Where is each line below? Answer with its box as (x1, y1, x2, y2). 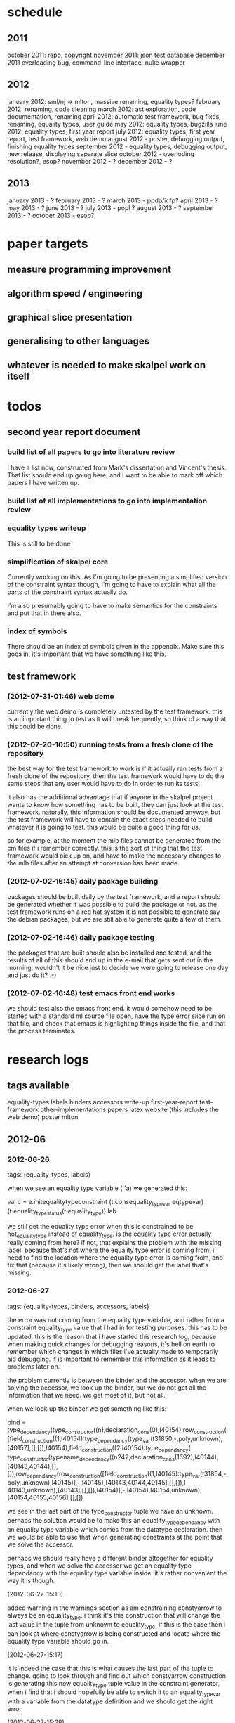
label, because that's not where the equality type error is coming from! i (7, 1246, 215, 1255)
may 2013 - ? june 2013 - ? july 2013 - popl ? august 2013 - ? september (7, 203, 215, 212)
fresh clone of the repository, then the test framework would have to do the (7, 772, 225, 780)
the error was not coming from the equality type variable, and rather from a (7, 1315, 224, 1324)
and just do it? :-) (7, 971, 57, 979)
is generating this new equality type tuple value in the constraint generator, (7, 1679, 220, 1689)
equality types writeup (7, 523, 86, 533)
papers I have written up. (7, 478, 79, 486)
